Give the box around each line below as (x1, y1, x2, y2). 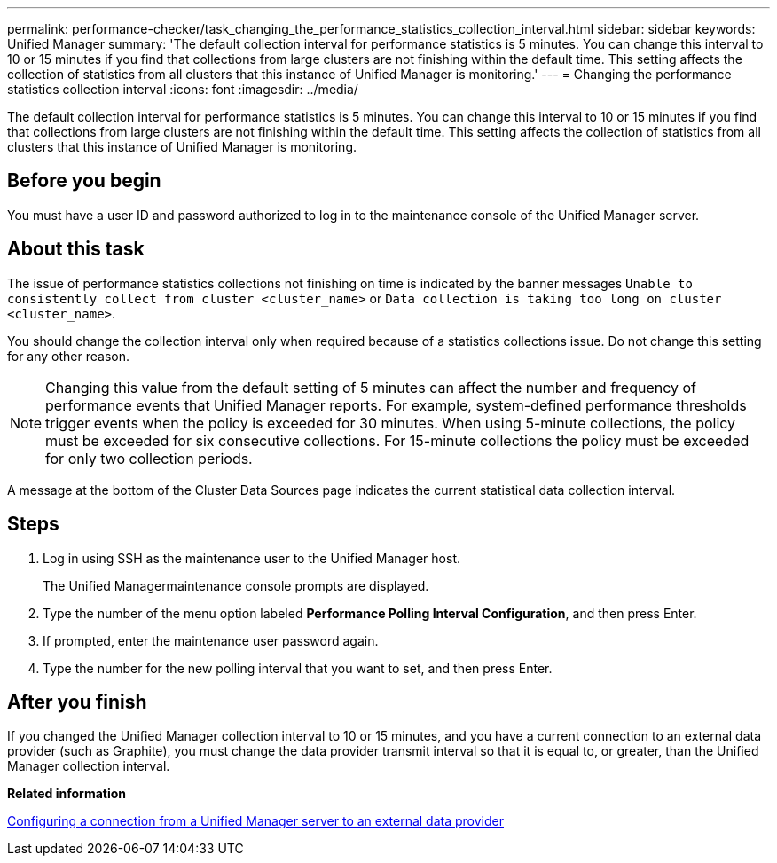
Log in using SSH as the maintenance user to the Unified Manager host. (43, 550, 461, 566)
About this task (7, 238, 145, 261)
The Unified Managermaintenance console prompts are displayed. (43, 577, 429, 593)
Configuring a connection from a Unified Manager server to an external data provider (7, 813, 504, 829)
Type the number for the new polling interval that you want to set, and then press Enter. (43, 660, 553, 676)
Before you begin (7, 169, 161, 192)
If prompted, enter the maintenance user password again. (43, 632, 379, 648)
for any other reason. (7, 348, 130, 364)
